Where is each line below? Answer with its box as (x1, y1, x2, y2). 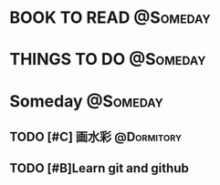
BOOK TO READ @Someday (9, 7, 212, 28)
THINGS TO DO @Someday (9, 49, 206, 70)
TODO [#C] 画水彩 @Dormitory (9, 128, 183, 144)
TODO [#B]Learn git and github (9, 160, 189, 176)
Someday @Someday (9, 90, 164, 111)
